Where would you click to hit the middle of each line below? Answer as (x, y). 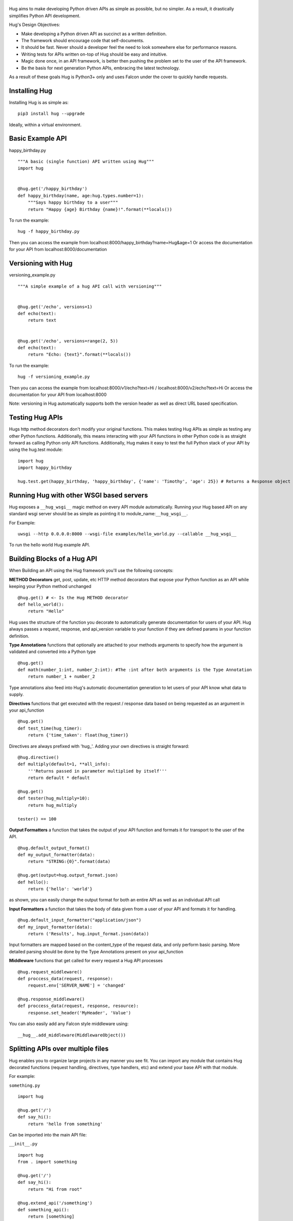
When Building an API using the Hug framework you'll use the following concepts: (91, 570)
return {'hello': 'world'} (60, 889)
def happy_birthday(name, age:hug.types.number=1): (81, 196)
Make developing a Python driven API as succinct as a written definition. (94, 34)
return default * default (59, 778)
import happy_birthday (45, 468)
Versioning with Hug (41, 263)
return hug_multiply (52, 805)
